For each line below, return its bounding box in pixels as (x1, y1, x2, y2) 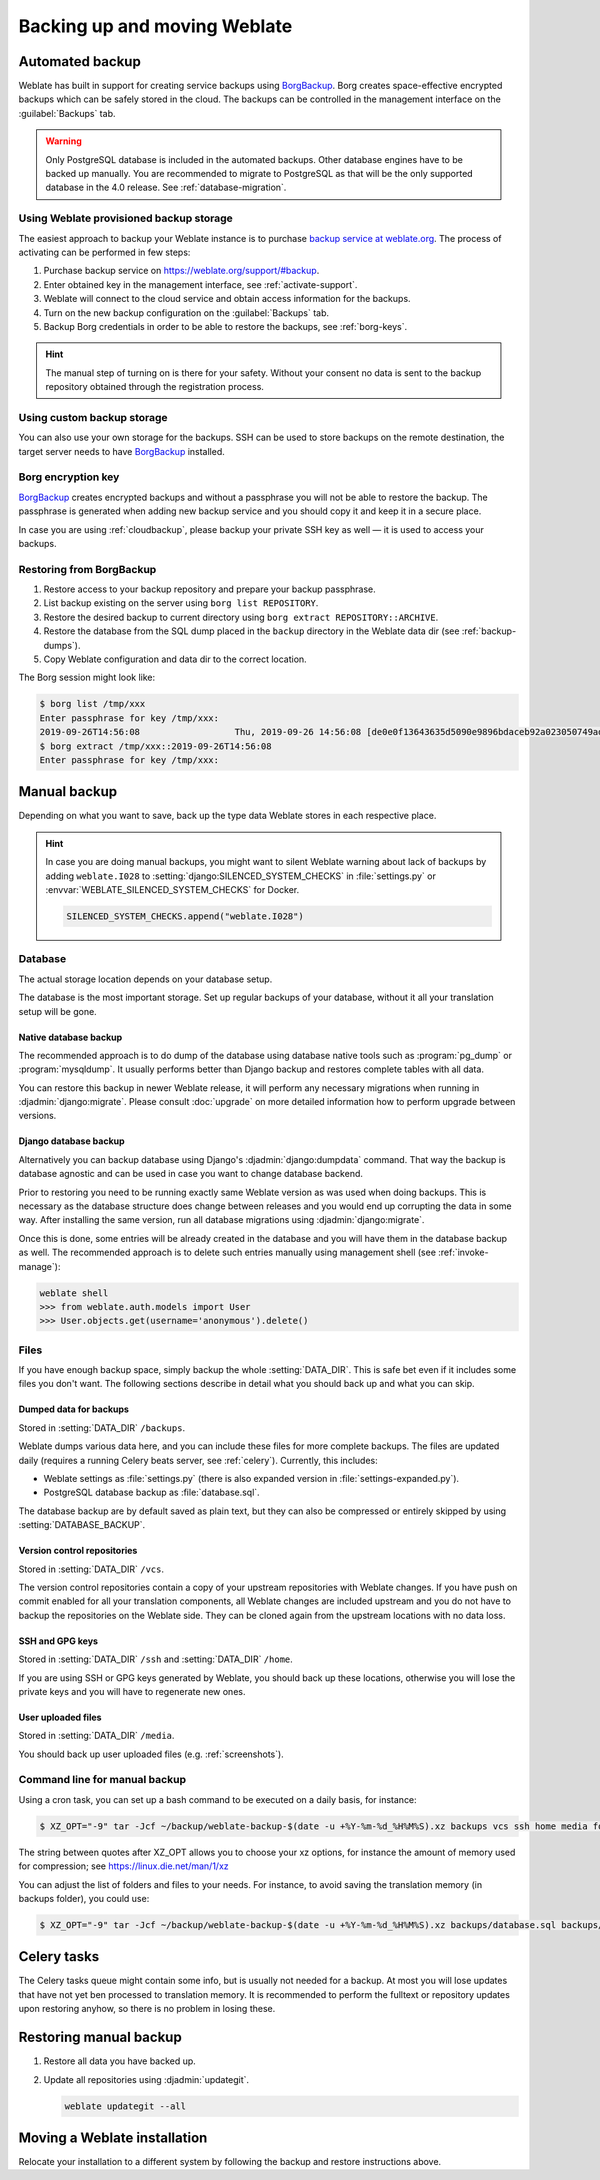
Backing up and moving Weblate (18, 15, 293, 37)
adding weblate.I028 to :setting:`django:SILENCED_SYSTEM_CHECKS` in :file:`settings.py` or (45, 870, 437, 882)
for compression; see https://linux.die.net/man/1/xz (18, 1860, 229, 1872)
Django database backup (18, 1135, 125, 1147)
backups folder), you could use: (18, 1893, 150, 1904)
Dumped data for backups (18, 1403, 130, 1415)
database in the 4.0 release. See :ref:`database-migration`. (45, 181, 287, 194)
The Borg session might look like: (18, 671, 156, 684)
